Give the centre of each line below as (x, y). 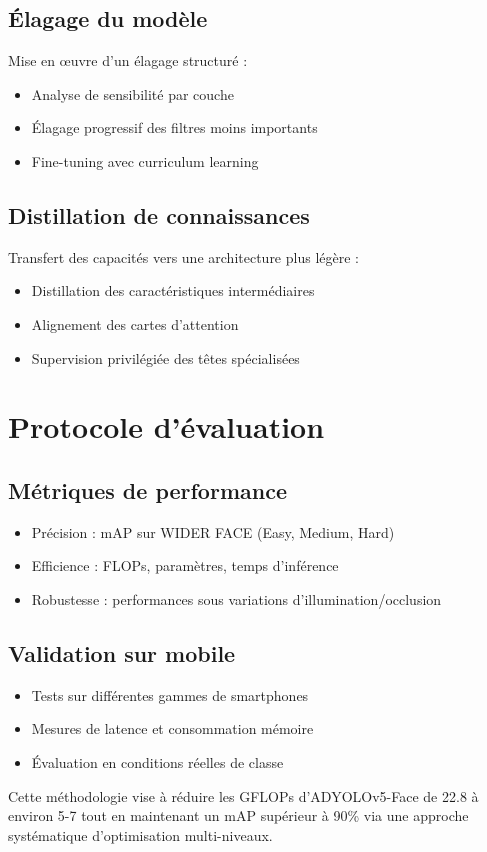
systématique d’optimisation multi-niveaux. (140, 834)
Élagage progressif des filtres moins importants (174, 127)
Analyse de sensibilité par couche (132, 93)
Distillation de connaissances (159, 214)
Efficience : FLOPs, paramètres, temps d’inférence (185, 565)
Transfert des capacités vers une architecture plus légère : (183, 256)
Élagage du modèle (108, 18)
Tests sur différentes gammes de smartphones (170, 694)
